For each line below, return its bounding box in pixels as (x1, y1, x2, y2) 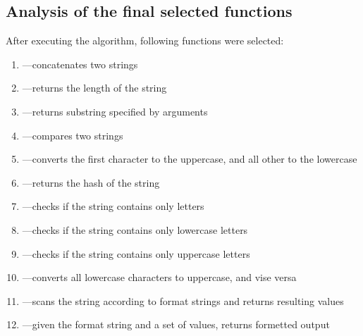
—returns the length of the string (22, 80, 167, 95)
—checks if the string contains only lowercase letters (22, 222, 248, 237)
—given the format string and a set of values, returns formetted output (22, 317, 330, 332)
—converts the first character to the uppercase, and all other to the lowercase (22, 151, 357, 166)
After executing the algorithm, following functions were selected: (6, 33, 284, 48)
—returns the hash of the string (22, 175, 160, 189)
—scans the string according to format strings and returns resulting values (22, 293, 344, 308)
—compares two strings (22, 127, 123, 142)
